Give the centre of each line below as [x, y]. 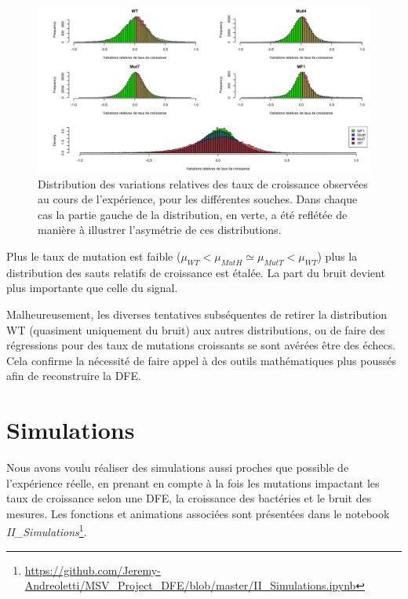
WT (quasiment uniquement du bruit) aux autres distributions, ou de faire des [196, 329]
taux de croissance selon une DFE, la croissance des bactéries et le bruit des [189, 498]
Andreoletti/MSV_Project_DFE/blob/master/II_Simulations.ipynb [190, 585]
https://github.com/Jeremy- [93, 570]
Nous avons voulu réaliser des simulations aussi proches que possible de [178, 468]
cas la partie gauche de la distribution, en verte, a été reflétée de [193, 214]
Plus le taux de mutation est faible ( [94, 256]
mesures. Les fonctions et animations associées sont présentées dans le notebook [198, 513]
